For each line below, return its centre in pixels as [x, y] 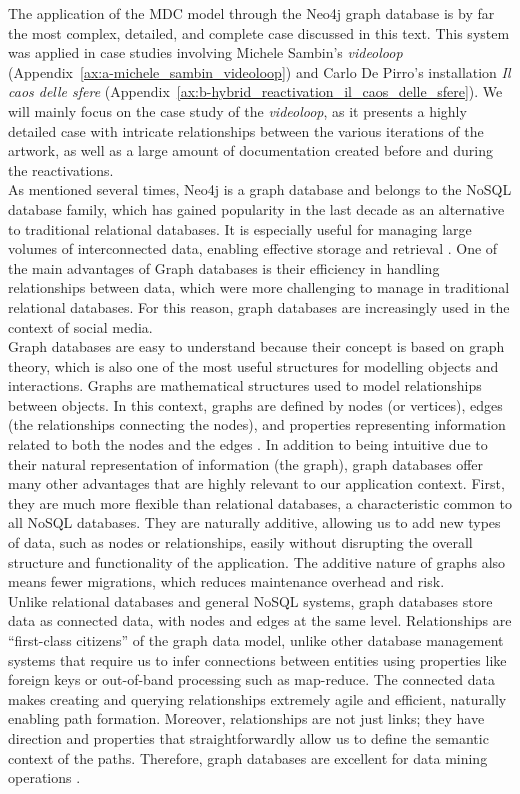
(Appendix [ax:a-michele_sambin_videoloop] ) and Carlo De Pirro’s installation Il [259, 71]
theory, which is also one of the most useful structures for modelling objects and [253, 365]
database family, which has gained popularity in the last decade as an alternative [256, 208]
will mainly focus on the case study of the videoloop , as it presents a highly [237, 110]
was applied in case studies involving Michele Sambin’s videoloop [205, 52]
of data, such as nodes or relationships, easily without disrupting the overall [240, 542]
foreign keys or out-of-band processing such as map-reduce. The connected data [252, 679]
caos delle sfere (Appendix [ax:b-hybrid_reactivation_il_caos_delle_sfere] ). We [255, 91]
